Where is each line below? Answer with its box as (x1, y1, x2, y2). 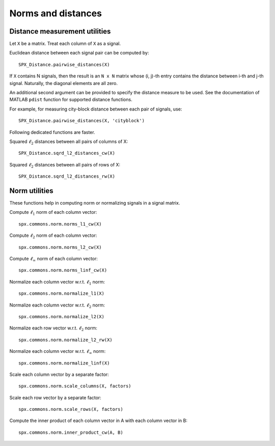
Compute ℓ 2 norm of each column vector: (9, 232, 97, 240)
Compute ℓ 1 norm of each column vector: (9, 209, 97, 216)
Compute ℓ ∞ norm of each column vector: (9, 256, 98, 263)
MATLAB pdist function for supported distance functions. (9, 97, 132, 103)
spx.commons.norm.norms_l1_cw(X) (18, 221, 102, 227)
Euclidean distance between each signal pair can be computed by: (9, 50, 149, 56)
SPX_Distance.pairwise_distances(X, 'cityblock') (18, 118, 145, 124)
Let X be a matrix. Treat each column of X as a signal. (9, 41, 121, 47)
